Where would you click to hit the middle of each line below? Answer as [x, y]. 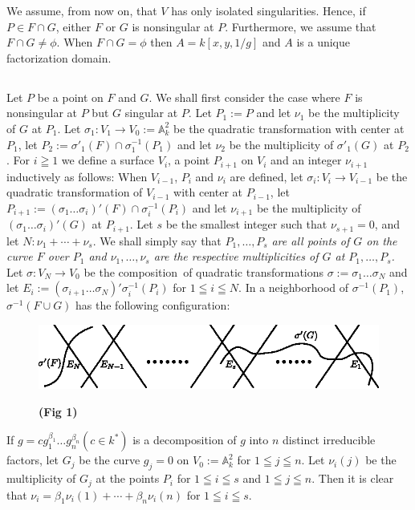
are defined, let [266, 176]
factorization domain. [59, 57]
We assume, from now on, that [82, 10]
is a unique [323, 42]
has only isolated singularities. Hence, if [269, 10]
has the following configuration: [153, 305]
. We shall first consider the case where [244, 97]
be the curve [110, 460]
